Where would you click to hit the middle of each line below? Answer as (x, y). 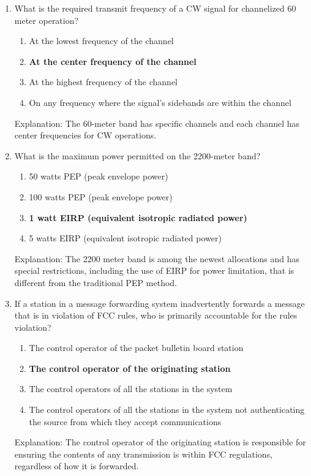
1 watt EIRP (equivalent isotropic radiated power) (138, 217)
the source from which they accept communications (125, 421)
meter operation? (47, 20)
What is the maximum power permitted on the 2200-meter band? (137, 155)
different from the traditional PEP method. (96, 282)
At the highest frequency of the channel (103, 82)
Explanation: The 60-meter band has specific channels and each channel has (157, 123)
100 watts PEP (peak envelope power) (101, 196)
